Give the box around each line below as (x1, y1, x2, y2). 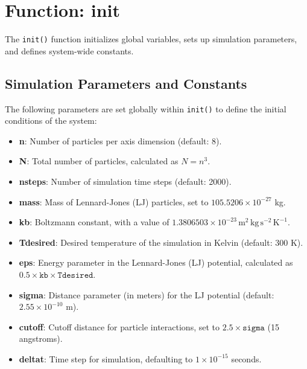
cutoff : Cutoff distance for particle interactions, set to (19, 320, 220, 333)
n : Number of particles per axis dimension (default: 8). (19, 134, 222, 147)
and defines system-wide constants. (5, 44, 134, 57)
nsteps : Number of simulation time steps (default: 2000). (19, 175, 232, 188)
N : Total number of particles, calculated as (19, 155, 179, 167)
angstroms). (19, 332, 63, 345)
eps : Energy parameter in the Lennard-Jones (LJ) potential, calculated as (19, 256, 293, 269)
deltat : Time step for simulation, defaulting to (19, 352, 193, 365)
